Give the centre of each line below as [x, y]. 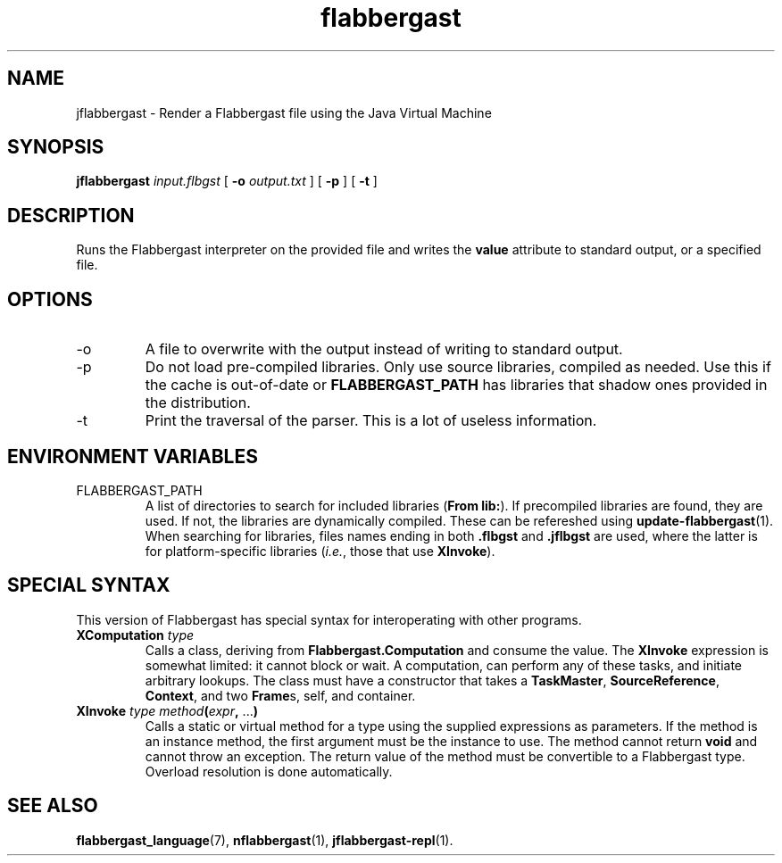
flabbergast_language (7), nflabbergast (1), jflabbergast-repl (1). [265, 840]
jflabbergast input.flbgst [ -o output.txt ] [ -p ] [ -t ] [227, 181]
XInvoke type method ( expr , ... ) [167, 710]
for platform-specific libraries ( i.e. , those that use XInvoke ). [320, 551]
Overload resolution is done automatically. [269, 771]
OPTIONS [50, 299]
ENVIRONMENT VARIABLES [133, 456]
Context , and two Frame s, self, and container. [280, 695]
